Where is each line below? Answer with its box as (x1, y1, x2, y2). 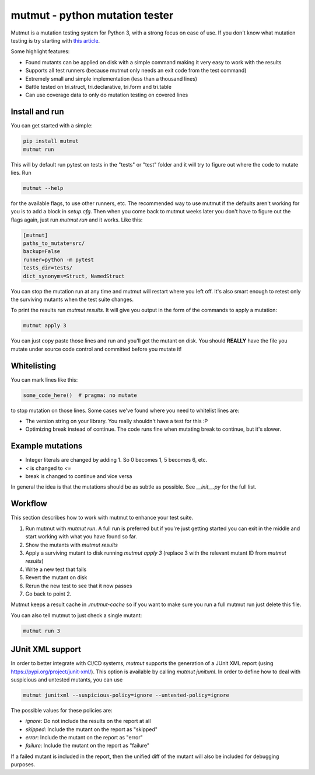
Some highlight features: (10, 48, 70, 55)
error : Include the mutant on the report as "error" (25, 734, 143, 741)
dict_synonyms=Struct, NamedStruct (23, 272, 125, 279)
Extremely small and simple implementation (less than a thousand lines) (25, 75, 198, 82)
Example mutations (10, 441, 83, 451)
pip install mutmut (23, 138, 79, 144)
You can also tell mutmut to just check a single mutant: (10, 611, 142, 619)
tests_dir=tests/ (23, 265, 73, 271)
